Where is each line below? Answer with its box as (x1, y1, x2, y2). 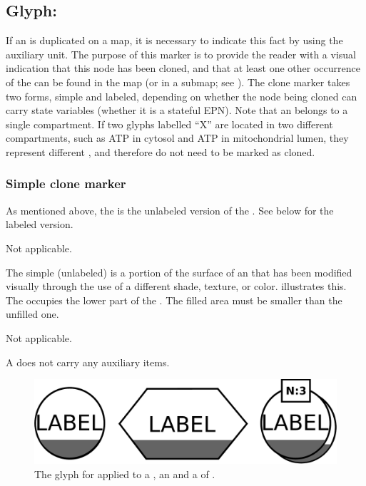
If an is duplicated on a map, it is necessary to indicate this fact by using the (6, 33, 343, 48)
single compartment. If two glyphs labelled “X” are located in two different (6, 116, 333, 131)
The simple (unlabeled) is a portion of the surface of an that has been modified (6, 264, 352, 279)
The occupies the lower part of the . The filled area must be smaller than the (6, 292, 342, 307)
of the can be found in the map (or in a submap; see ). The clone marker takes (6, 74, 350, 89)
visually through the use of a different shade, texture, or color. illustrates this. (6, 279, 347, 294)
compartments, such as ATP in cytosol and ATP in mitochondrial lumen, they (6, 130, 349, 145)
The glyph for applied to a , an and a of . (34, 466, 215, 481)
